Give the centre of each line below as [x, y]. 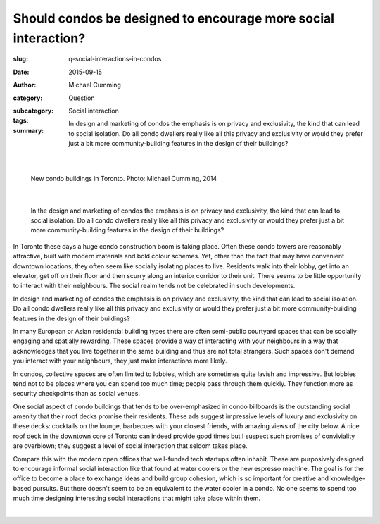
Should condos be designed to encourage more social [173, 18]
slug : [20, 59]
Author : [25, 85]
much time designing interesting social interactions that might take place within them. [137, 498]
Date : [21, 72]
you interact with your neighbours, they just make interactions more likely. [120, 361]
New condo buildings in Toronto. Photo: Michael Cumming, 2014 [124, 178]
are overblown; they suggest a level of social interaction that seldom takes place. [130, 446]
